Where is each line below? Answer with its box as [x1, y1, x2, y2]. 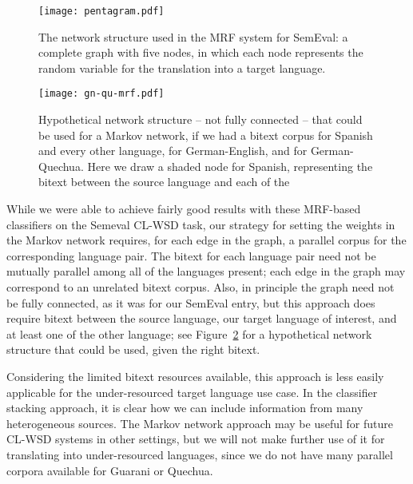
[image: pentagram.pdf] [38, 6, 165, 17]
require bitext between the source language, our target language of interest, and [6, 310, 397, 327]
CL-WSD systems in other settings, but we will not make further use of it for [6, 430, 385, 447]
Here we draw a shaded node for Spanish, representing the [87, 157, 373, 174]
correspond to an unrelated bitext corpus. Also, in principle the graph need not [6, 279, 395, 296]
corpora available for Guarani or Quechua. [6, 462, 213, 478]
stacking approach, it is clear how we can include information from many [6, 399, 363, 416]
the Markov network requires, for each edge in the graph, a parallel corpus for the [6, 232, 407, 248]
